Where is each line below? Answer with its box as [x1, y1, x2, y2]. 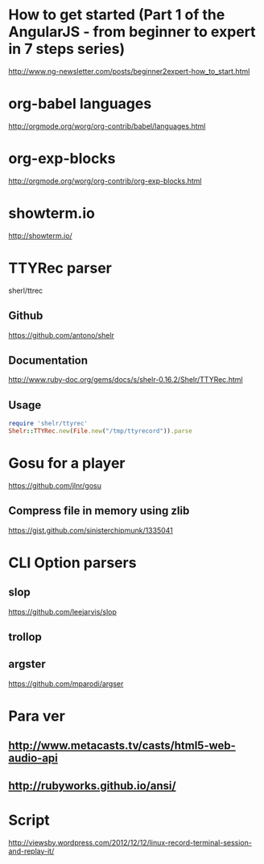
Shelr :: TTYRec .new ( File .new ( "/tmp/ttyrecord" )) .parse [8, 427, 193, 435]
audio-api [8, 751, 59, 765]
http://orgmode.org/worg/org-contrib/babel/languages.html [8, 121, 206, 130]
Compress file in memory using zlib [8, 504, 190, 518]
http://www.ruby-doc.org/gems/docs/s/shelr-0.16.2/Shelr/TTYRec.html [8, 375, 243, 385]
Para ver [8, 707, 66, 726]
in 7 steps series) [8, 40, 126, 58]
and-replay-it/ [8, 846, 55, 856]
